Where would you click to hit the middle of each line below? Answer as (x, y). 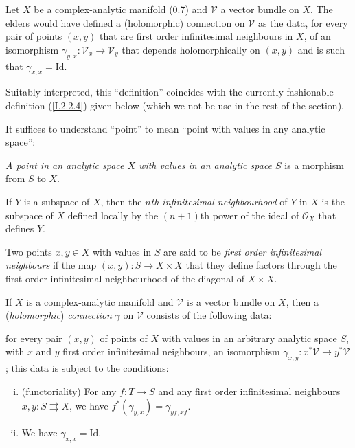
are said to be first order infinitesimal (242, 251)
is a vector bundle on (231, 301)
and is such (321, 49)
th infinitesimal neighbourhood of (219, 201)
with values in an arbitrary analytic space (249, 338)
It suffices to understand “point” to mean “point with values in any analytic (165, 128)
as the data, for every (303, 22)
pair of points (34, 36)
